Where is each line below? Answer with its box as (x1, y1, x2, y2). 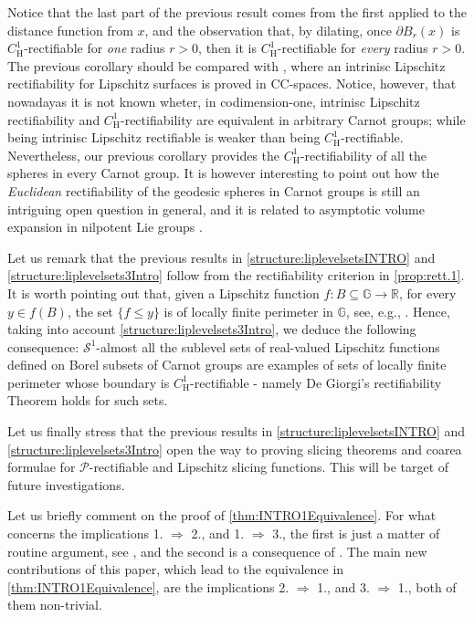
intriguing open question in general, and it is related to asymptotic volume (7, 199, 425, 218)
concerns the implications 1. (7, 524, 163, 543)
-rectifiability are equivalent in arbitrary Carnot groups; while (121, 110, 466, 129)
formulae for (7, 457, 76, 476)
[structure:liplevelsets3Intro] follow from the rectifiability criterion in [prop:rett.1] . (7, 266, 465, 285)
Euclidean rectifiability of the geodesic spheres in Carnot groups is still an (7, 181, 420, 200)
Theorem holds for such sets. (7, 391, 168, 410)
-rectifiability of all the (300, 145, 427, 164)
